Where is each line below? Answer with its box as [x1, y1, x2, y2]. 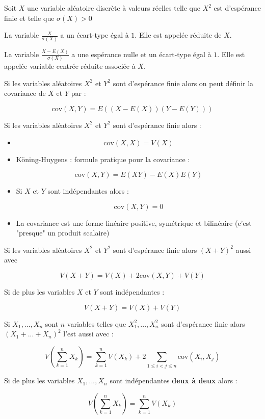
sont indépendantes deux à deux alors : [110, 375, 237, 386]
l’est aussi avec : [63, 328, 114, 339]
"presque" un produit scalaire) [16, 227, 110, 238]
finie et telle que [4, 12, 55, 23]
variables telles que [67, 318, 126, 329]
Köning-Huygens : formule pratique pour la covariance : [16, 153, 190, 164]
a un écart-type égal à [60, 30, 129, 40]
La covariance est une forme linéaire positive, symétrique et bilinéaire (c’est [16, 217, 252, 228]
